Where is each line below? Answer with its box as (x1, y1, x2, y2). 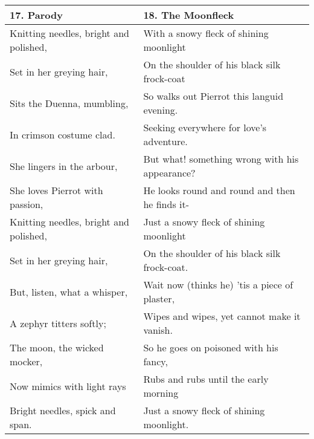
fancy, (143, 354, 168, 368)
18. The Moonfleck (143, 8, 234, 22)
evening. (143, 103, 178, 117)
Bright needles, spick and (10, 403, 116, 417)
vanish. (143, 323, 173, 337)
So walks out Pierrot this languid (143, 89, 284, 103)
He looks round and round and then (143, 183, 295, 197)
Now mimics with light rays (10, 379, 126, 393)
